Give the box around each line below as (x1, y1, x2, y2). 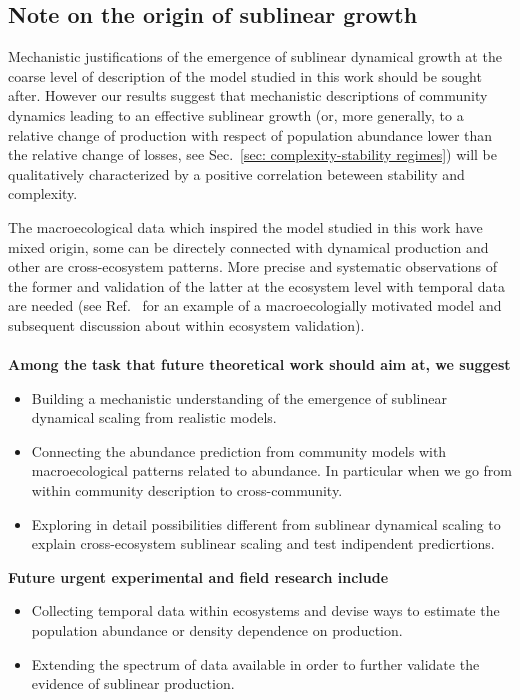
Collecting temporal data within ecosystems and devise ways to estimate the (31, 600, 500, 621)
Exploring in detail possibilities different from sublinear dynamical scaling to (31, 513, 501, 534)
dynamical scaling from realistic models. (31, 407, 277, 428)
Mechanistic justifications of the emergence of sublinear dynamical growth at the (8, 46, 502, 67)
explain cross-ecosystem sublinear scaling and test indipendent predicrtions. (31, 533, 495, 554)
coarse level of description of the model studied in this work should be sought (8, 65, 482, 86)
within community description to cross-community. (31, 480, 343, 501)
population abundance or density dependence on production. (31, 620, 403, 641)
